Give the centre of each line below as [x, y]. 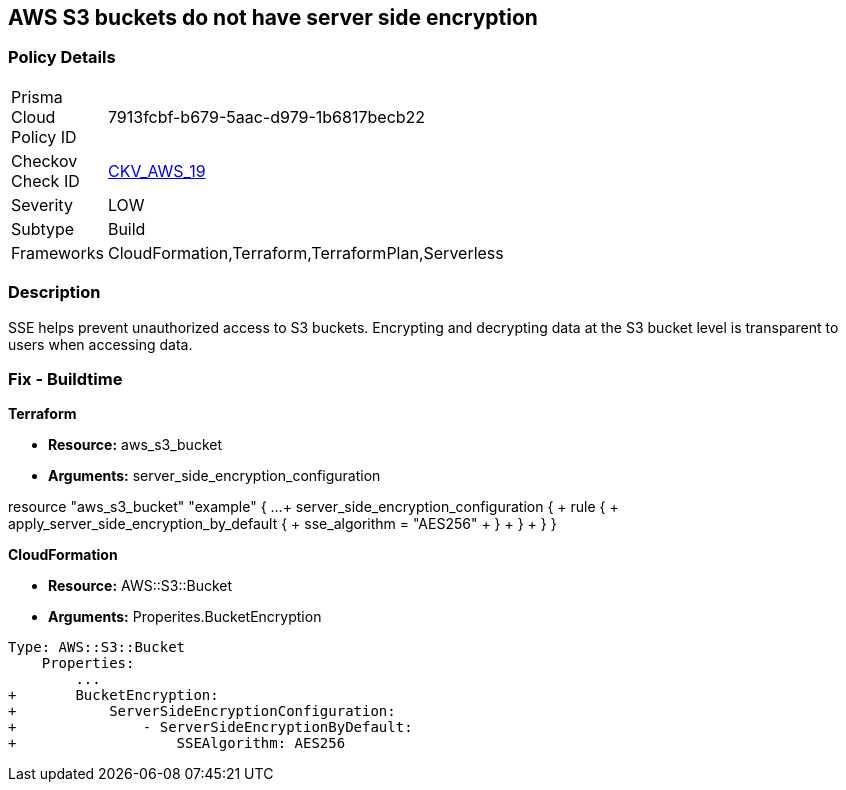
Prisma [37, 96]
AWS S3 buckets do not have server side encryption [273, 17]
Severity [42, 204]
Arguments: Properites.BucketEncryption [185, 617]
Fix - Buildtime [65, 378]
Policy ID [44, 136]
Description [54, 292]
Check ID [45, 180]
